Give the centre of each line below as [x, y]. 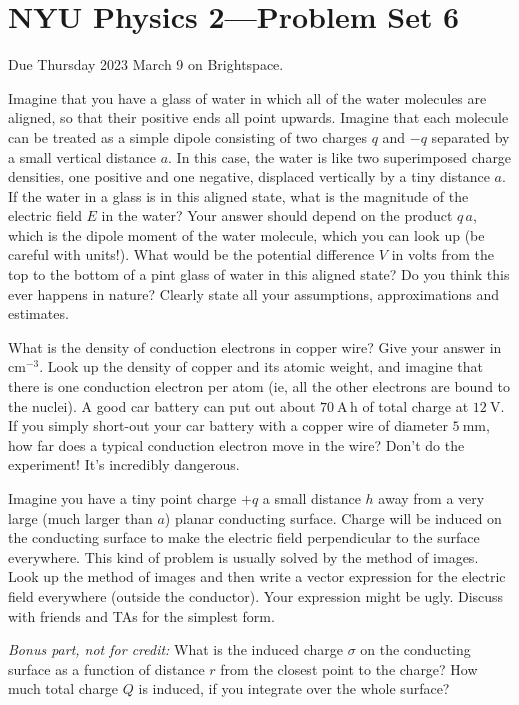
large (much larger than [80, 517]
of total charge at [415, 405]
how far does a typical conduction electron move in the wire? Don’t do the [236, 444]
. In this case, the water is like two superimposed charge [340, 156]
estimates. [38, 313]
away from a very [431, 498]
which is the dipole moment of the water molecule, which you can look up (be [246, 234]
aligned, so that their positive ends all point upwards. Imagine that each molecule [258, 117]
